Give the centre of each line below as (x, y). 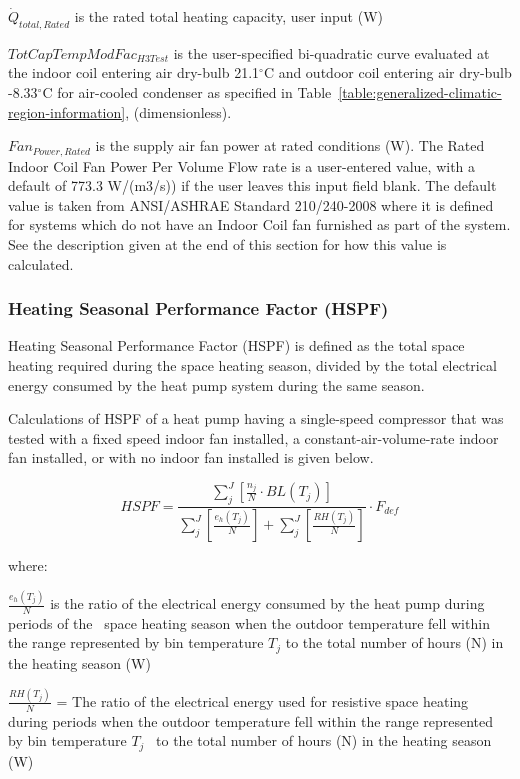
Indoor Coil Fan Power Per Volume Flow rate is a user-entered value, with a (242, 165)
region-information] (67, 111)
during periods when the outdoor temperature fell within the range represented (251, 720)
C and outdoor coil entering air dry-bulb (387, 72)
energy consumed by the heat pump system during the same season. (216, 384)
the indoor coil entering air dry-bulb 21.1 (134, 72)
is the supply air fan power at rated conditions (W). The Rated (290, 145)
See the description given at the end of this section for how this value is (227, 244)
